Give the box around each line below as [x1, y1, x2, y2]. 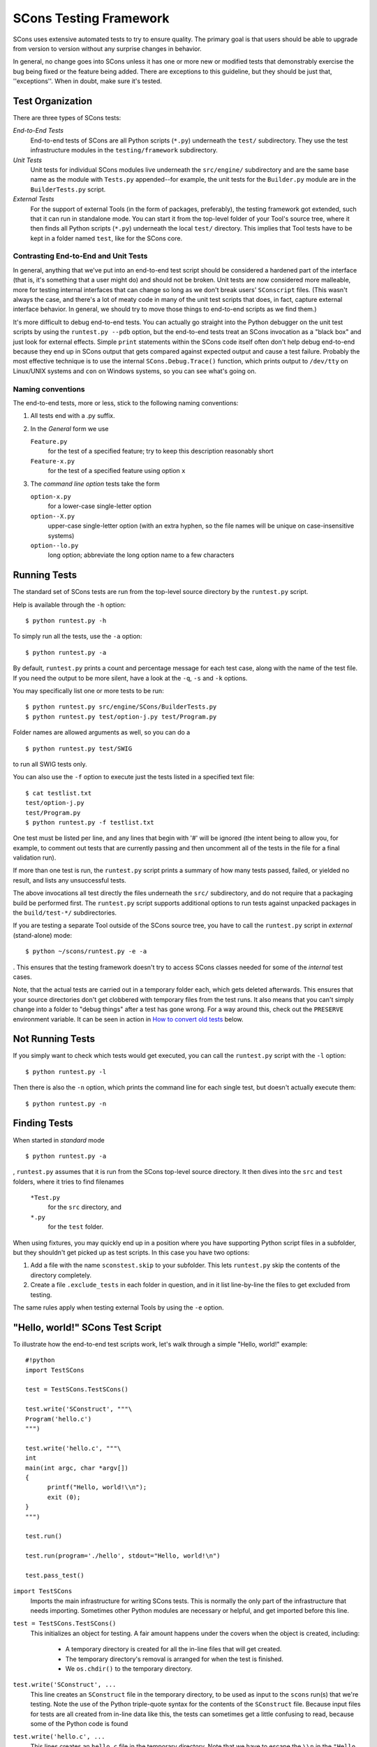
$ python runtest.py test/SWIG [25, 744, 133, 753]
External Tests [13, 195, 54, 203]
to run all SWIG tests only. [13, 760, 87, 768]
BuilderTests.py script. [30, 185, 106, 194]
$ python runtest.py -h [25, 617, 107, 625]
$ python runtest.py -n [25, 1099, 107, 1108]
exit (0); [47, 1493, 81, 1501]
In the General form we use [30, 424, 109, 433]
